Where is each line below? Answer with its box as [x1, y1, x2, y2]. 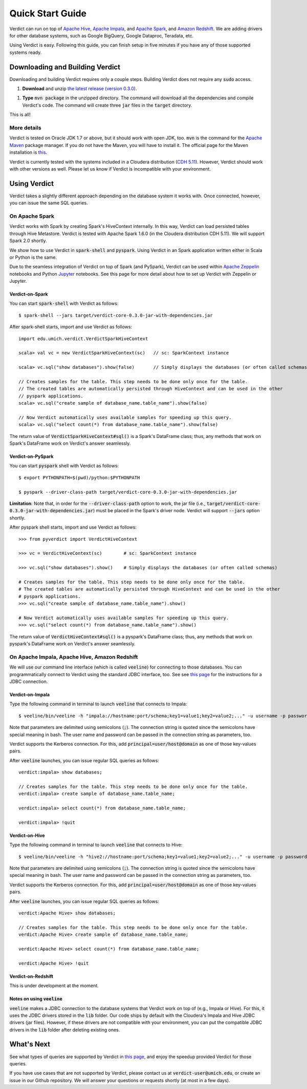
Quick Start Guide [9, 8, 87, 19]
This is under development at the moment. [9, 982, 99, 989]
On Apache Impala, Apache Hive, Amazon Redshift [9, 653, 138, 660]
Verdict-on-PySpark [9, 453, 54, 459]
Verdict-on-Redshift [9, 973, 54, 979]
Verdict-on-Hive [9, 832, 46, 839]
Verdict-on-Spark [9, 291, 48, 297]
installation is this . [9, 149, 48, 156]
